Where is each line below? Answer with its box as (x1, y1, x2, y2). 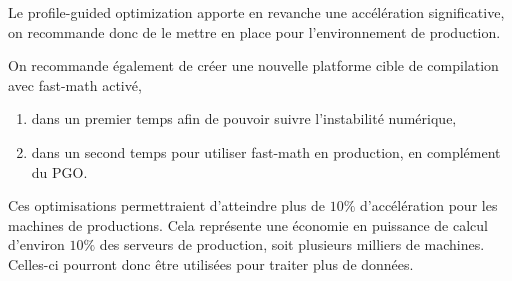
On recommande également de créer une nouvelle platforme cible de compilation (8, 55, 499, 76)
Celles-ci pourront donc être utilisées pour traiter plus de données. (8, 253, 414, 274)
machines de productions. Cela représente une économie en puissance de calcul (8, 214, 488, 235)
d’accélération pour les (359, 195, 498, 216)
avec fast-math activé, (8, 74, 142, 95)
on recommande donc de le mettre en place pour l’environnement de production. (8, 21, 501, 42)
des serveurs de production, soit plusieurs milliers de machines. (99, 234, 485, 255)
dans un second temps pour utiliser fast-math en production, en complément (31, 141, 501, 162)
